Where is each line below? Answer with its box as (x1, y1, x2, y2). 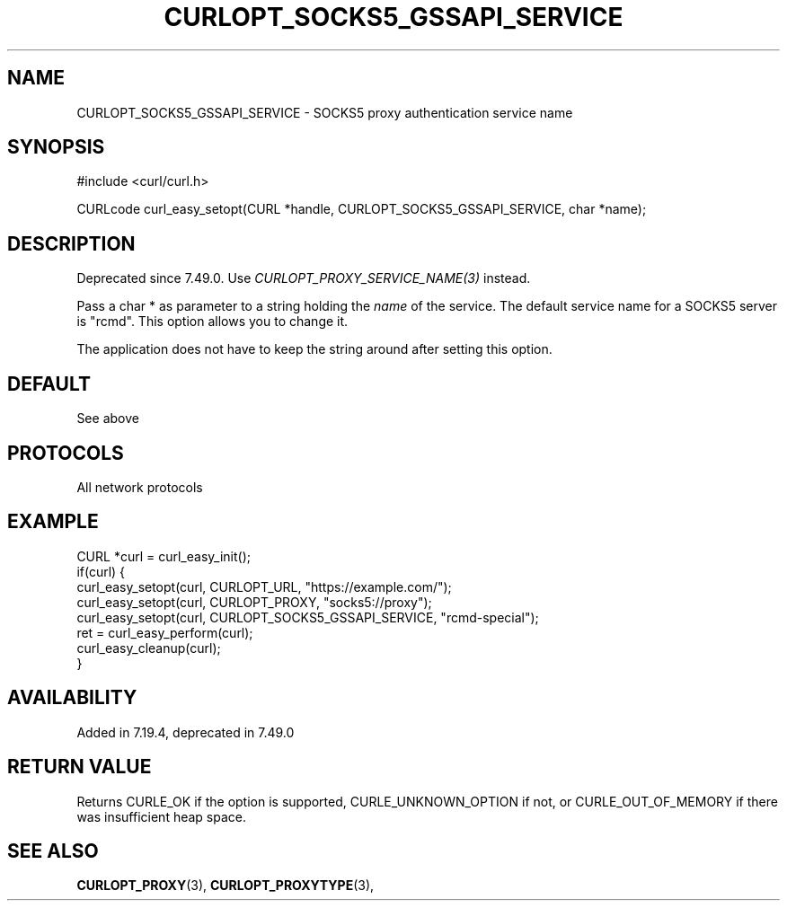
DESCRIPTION (7, 232, 136, 255)
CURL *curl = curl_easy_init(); (76, 548, 251, 564)
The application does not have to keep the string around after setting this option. (76, 341, 553, 357)
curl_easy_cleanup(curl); (76, 639, 221, 656)
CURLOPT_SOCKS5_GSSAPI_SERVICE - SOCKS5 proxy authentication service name (76, 104, 573, 120)
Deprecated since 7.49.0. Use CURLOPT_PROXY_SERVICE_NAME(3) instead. (76, 270, 531, 287)
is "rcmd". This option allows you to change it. (76, 313, 349, 330)
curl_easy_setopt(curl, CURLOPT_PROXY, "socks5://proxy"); (76, 594, 432, 610)
